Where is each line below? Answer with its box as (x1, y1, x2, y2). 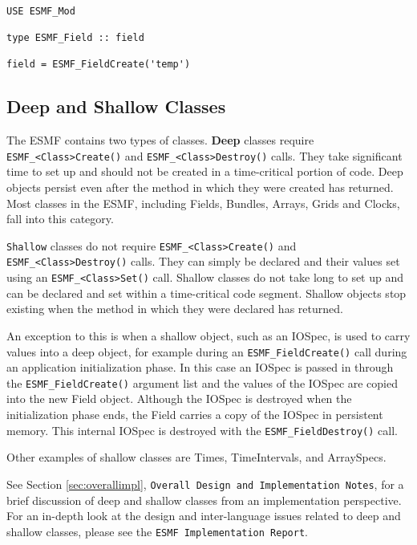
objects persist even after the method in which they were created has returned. (6, 178, 394, 195)
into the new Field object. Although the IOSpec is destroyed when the (6, 390, 352, 407)
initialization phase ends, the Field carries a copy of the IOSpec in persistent (6, 406, 383, 423)
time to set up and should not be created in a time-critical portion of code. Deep (6, 163, 403, 180)
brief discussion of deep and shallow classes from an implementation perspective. (6, 491, 402, 508)
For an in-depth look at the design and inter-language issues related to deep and (6, 507, 401, 524)
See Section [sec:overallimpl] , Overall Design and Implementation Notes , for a (6, 475, 404, 492)
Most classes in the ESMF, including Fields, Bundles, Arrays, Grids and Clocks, (6, 194, 400, 211)
